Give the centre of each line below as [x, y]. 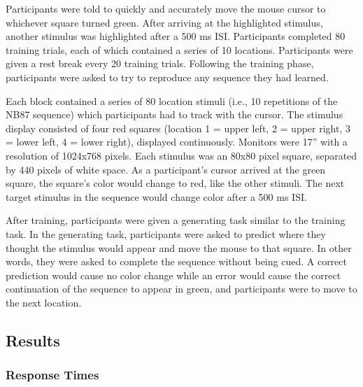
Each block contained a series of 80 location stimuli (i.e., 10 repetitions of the [172, 100]
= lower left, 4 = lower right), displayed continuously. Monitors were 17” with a [177, 142]
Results [33, 340]
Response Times [52, 375]
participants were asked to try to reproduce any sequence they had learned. [167, 77]
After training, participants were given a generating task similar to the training [176, 220]
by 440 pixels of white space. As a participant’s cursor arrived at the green [166, 169]
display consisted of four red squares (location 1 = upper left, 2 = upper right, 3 [178, 128]
